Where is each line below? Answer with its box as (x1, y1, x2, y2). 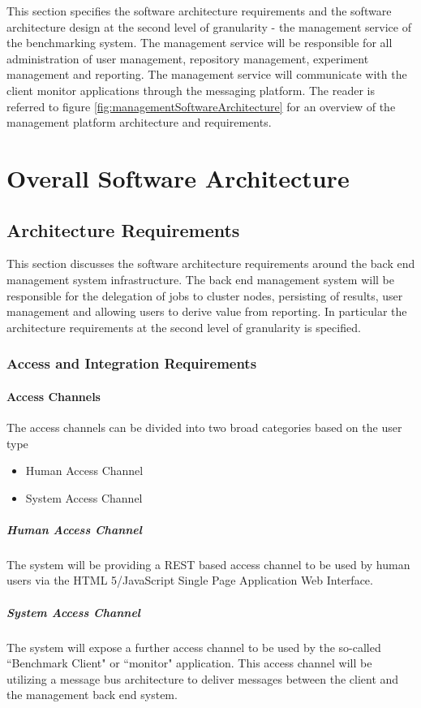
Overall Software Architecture (6, 161, 350, 194)
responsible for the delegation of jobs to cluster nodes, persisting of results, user (6, 287, 403, 304)
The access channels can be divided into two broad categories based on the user (6, 418, 402, 435)
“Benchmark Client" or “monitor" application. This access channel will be (6, 654, 372, 671)
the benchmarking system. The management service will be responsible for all (6, 34, 393, 51)
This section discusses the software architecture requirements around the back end (6, 255, 415, 272)
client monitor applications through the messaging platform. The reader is (6, 81, 375, 98)
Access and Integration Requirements (6, 353, 257, 373)
